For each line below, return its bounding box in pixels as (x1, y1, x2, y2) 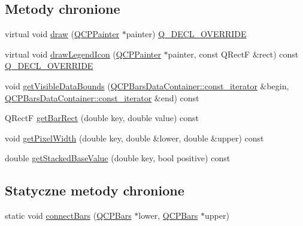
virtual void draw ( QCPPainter (5, 28, 120, 40)
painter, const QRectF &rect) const (168, 47, 299, 60)
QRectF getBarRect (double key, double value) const (5, 112, 199, 124)
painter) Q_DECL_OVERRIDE (126, 28, 247, 40)
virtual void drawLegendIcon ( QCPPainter (5, 47, 161, 60)
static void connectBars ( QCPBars (5, 209, 132, 222)
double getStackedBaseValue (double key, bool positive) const (5, 152, 231, 164)
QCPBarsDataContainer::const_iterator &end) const (5, 91, 199, 104)
